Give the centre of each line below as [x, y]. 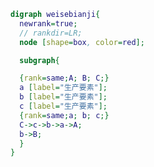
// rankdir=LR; [51, 33]
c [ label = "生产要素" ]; [63, 106]
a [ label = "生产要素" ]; [63, 88]
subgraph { [39, 60]
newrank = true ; [48, 23]
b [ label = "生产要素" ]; [63, 97]
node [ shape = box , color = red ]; [82, 42]
